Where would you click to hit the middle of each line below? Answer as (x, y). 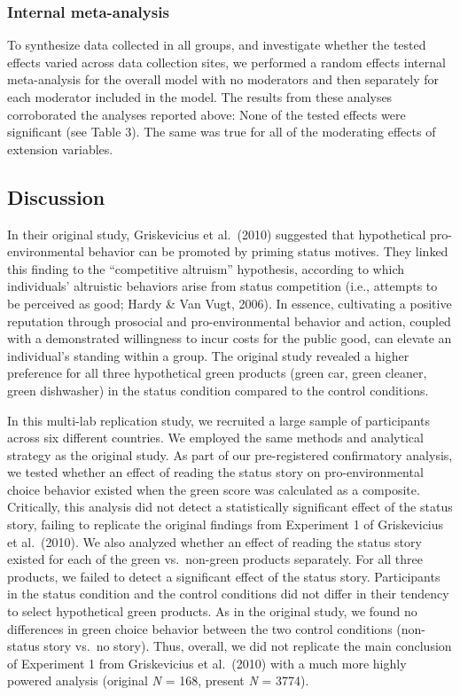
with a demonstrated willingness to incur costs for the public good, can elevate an (230, 338)
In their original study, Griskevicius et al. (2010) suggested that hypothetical (217, 234)
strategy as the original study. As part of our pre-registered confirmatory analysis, (230, 454)
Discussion (56, 196)
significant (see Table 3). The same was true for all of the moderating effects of (222, 132)
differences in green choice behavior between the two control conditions (200, 628)
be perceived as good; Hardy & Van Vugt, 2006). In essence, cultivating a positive (230, 303)
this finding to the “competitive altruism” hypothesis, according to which (206, 268)
